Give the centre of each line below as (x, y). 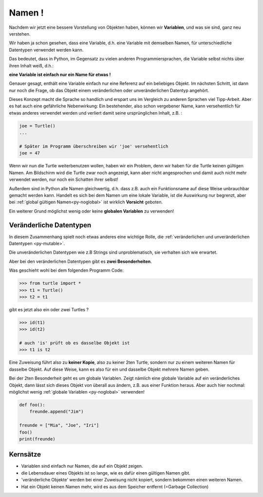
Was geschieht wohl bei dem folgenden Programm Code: (66, 270)
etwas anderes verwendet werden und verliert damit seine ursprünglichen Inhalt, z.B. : (96, 113)
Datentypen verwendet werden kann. (46, 50)
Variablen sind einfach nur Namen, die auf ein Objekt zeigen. (82, 466)
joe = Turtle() (37, 126)
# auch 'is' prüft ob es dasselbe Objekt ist (75, 343)
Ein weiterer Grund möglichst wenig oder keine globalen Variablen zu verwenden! (92, 211)
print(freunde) (37, 439)
